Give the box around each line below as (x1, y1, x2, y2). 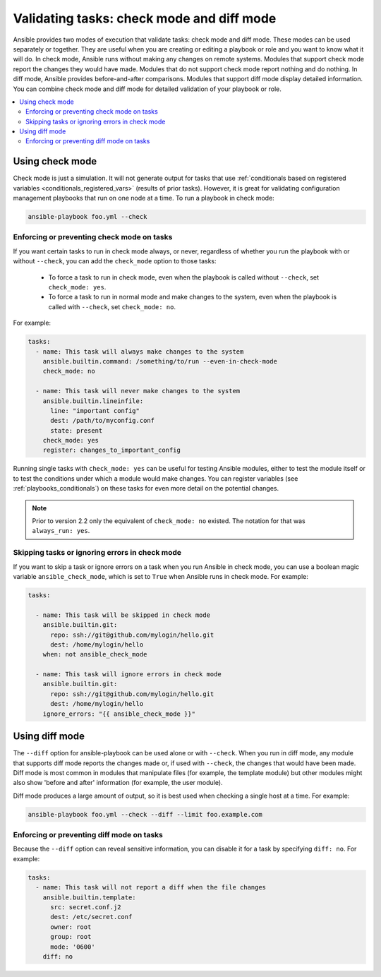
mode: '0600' (50, 942, 95, 951)
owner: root (50, 923, 92, 931)
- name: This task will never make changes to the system (35, 387, 241, 395)
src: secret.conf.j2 (50, 903, 121, 911)
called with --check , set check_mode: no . (48, 302, 176, 311)
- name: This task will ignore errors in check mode (35, 671, 222, 678)
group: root (50, 933, 92, 941)
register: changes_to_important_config (42, 446, 181, 455)
